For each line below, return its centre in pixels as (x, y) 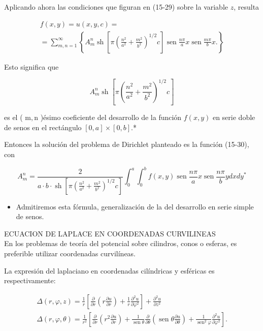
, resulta (246, 7)
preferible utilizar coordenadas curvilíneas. (70, 253)
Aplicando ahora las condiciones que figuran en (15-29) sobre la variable (116, 7)
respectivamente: (30, 280)
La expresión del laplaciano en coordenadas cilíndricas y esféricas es (109, 270)
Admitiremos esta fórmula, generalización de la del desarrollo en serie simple (135, 206)
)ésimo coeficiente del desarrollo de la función (111, 117)
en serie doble (234, 117)
